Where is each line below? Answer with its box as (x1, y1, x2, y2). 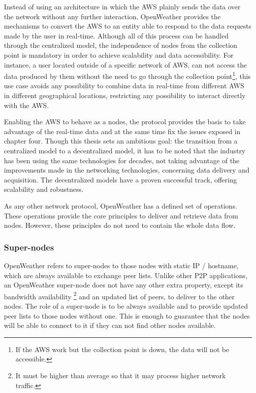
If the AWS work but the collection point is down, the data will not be (15, 344, 229, 354)
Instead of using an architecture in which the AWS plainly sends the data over (4, 1, 241, 11)
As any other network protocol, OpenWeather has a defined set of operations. (4, 200, 237, 211)
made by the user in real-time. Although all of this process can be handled (4, 30, 229, 40)
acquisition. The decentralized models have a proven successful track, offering (4, 174, 237, 184)
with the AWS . (4, 100, 49, 110)
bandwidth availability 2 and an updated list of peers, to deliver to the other (4, 289, 235, 301)
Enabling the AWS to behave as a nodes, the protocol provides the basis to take (4, 116, 246, 127)
